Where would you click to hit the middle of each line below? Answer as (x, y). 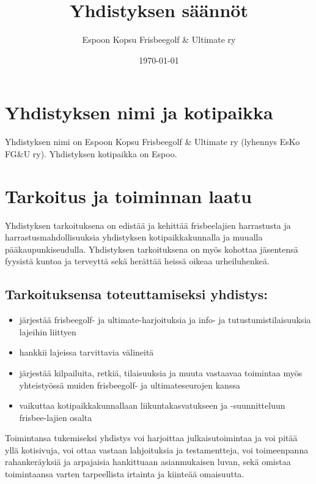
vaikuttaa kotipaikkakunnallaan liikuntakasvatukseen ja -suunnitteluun (152, 405)
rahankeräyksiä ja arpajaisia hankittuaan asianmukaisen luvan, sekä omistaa (148, 462)
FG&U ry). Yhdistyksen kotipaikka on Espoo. (91, 153)
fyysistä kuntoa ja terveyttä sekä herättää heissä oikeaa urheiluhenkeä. (137, 261)
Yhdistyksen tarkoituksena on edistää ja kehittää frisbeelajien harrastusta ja (148, 225)
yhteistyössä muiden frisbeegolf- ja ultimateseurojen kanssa (130, 385)
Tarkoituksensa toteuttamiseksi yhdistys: (137, 294)
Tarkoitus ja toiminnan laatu (128, 195)
